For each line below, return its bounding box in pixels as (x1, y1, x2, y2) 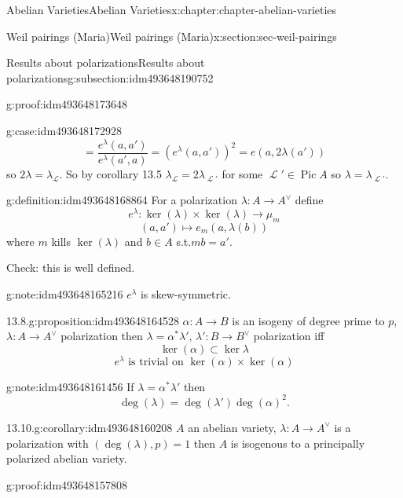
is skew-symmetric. (140, 285, 231, 302)
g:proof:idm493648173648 (6, 96, 128, 112)
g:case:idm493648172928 (6, 122, 123, 138)
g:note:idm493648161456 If (6, 378, 134, 394)
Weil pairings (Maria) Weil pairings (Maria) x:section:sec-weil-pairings (6, 27, 337, 44)
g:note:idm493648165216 (6, 285, 123, 302)
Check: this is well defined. (6, 259, 135, 276)
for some (222, 165, 263, 181)
